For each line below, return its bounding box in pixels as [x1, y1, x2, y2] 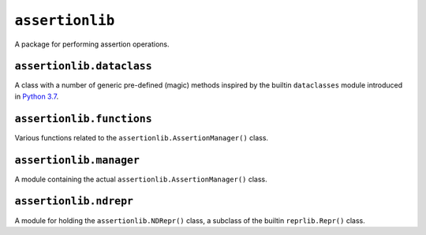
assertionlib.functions [14, 112, 153, 125]
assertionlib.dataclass [14, 60, 153, 73]
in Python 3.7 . [14, 91, 59, 101]
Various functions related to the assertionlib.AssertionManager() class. [14, 132, 268, 142]
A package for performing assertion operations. [14, 39, 170, 49]
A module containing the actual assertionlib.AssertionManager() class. [14, 174, 267, 184]
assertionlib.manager [14, 154, 140, 166]
